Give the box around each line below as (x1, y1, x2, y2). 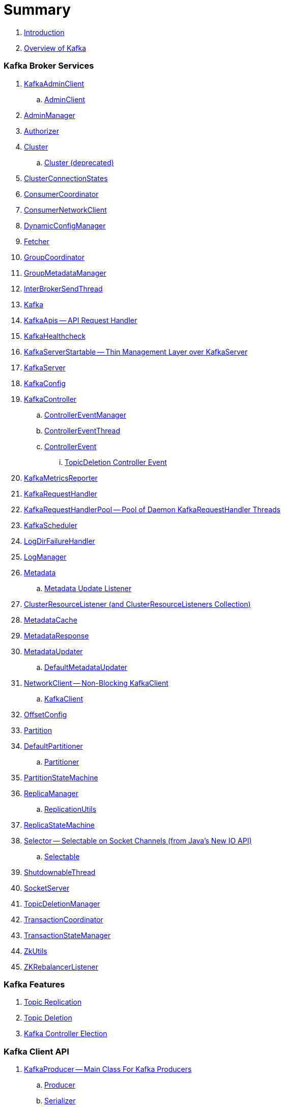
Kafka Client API (4, 1046, 69, 1057)
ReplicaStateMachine (24, 820, 95, 829)
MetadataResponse (24, 631, 89, 640)
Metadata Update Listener (44, 584, 132, 593)
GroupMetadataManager (24, 268, 106, 277)
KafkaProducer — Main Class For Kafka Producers (24, 1065, 192, 1073)
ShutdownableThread (24, 867, 96, 877)
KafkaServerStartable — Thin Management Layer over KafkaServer (24, 347, 248, 356)
